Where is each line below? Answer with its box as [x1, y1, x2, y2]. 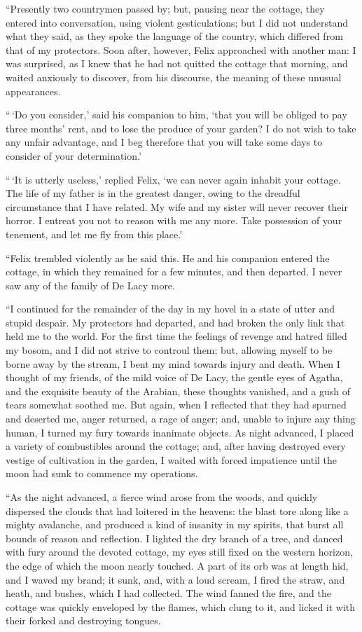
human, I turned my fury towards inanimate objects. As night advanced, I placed [6, 425, 354, 439]
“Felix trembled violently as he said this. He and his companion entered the [6, 250, 330, 265]
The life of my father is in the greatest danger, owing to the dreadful [6, 186, 300, 200]
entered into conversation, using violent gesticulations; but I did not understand [6, 15, 348, 29]
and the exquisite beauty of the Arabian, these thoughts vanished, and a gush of [6, 383, 351, 398]
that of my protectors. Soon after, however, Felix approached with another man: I [6, 42, 356, 57]
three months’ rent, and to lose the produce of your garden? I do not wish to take [6, 121, 356, 135]
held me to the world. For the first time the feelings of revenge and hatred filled [6, 329, 347, 343]
